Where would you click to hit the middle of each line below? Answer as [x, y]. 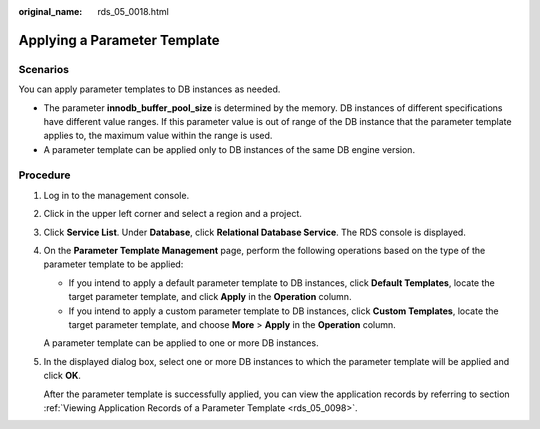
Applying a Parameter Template [119, 40]
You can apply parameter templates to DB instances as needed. [149, 89]
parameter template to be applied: [113, 264]
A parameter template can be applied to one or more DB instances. [181, 343]
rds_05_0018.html [133, 11]
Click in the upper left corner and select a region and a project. [172, 214]
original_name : [50, 11]
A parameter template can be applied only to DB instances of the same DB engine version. [229, 149]
